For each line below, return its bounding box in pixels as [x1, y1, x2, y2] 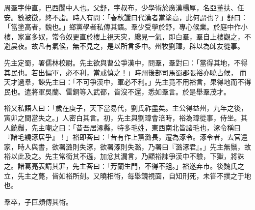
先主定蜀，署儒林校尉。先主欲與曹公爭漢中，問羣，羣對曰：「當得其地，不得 [4, 57, 248, 67]
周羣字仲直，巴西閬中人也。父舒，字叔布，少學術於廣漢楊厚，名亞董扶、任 [4, 2, 244, 12]
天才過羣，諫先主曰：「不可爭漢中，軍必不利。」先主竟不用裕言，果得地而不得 [4, 77, 251, 87]
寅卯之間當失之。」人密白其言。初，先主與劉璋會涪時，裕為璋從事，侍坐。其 [4, 112, 248, 122]
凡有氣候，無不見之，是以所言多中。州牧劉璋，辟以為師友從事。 [38, 41, 244, 51]
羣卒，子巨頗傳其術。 [4, 196, 73, 207]
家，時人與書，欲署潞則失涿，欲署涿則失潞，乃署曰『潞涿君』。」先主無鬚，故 [4, 141, 251, 151]
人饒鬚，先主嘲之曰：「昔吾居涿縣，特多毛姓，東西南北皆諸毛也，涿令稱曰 [4, 122, 241, 132]
